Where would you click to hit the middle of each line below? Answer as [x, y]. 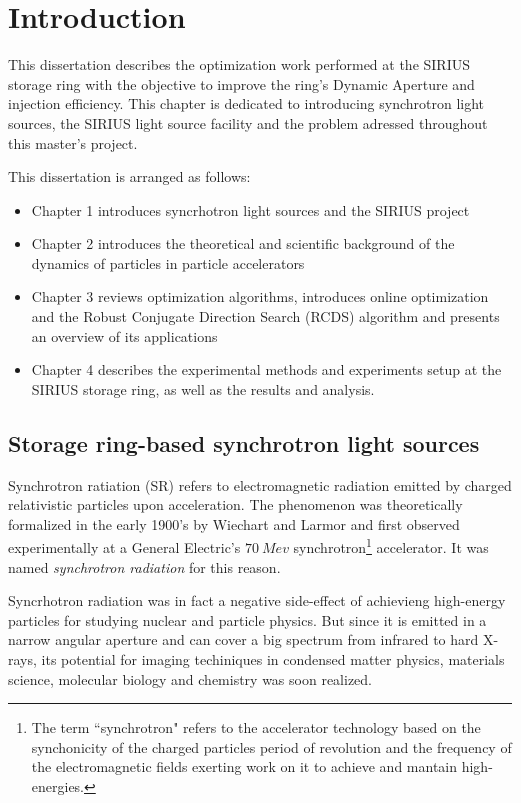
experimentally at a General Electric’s [124, 547]
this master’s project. [73, 142]
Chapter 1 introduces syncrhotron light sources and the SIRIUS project [250, 209]
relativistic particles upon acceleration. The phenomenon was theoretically [235, 504]
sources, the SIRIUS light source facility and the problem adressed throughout [248, 122]
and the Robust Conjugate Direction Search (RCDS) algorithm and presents [265, 316]
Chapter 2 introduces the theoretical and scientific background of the [243, 243]
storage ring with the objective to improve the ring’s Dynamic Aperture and [241, 83]
